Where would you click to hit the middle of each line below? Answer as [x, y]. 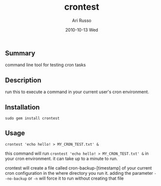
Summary [20, 53]
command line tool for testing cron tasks [45, 65]
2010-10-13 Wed [82, 30]
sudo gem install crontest [32, 118]
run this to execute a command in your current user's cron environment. [77, 92]
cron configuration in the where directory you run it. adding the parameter [79, 173]
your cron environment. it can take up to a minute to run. [62, 158]
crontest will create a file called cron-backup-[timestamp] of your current [79, 168]
